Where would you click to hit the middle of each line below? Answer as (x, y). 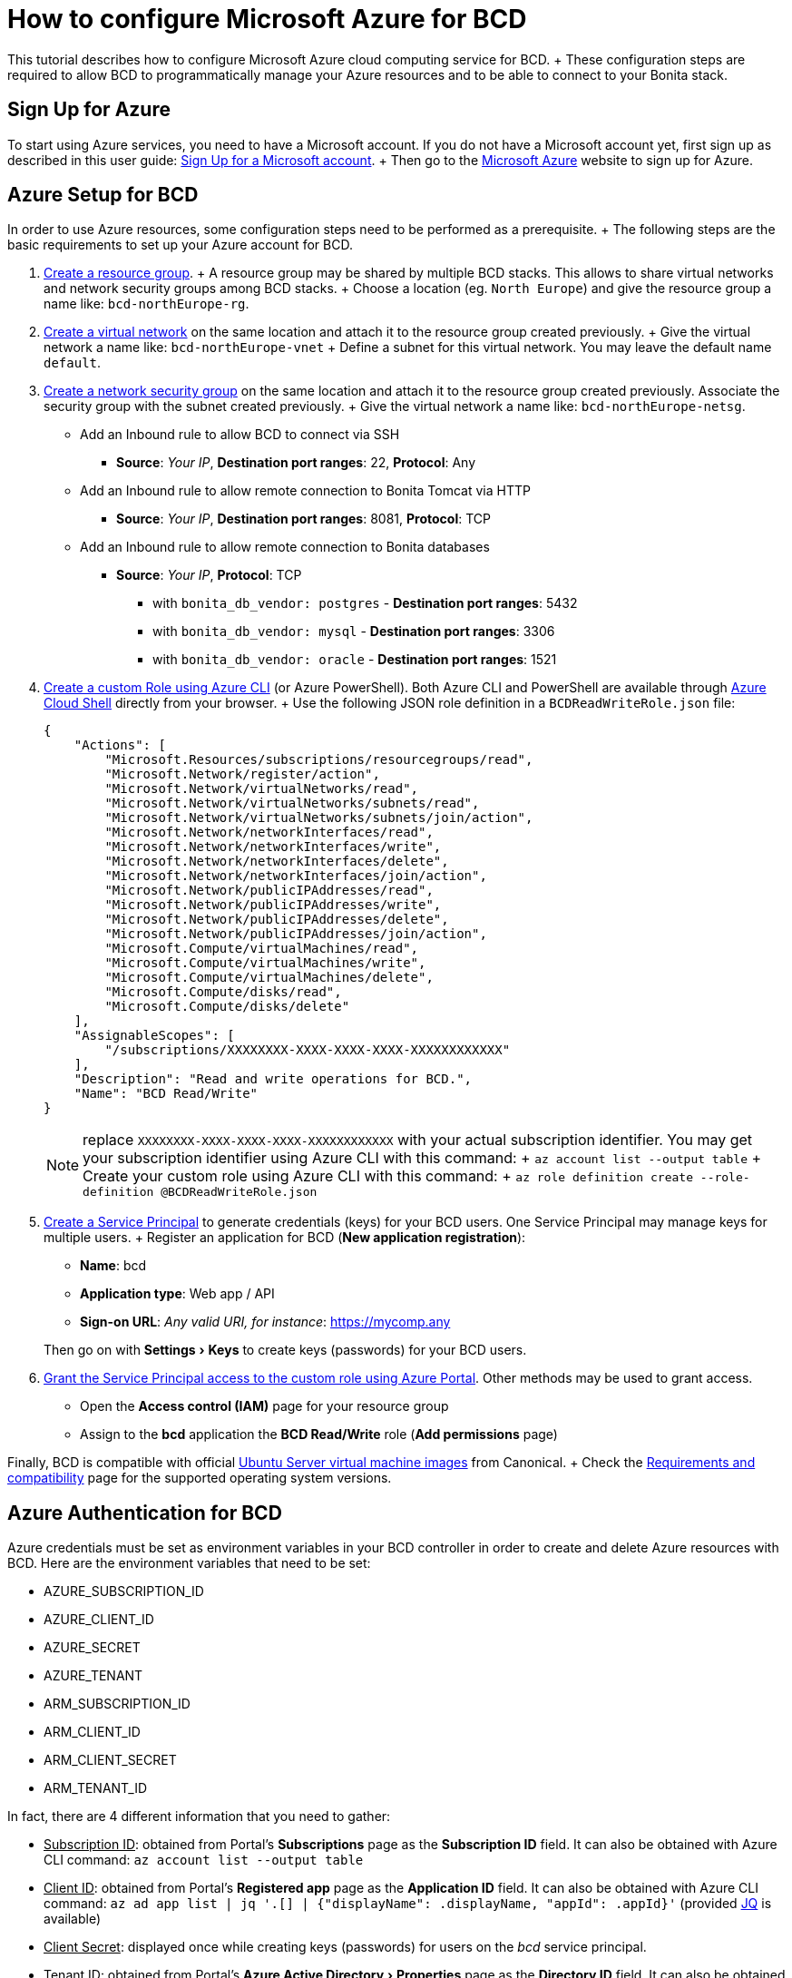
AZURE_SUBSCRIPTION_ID (124, 1591)
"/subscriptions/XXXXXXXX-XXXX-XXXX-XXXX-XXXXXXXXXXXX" (308, 1050)
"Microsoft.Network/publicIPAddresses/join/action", (296, 934)
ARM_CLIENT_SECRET (110, 1760)
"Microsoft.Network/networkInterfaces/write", (273, 847)
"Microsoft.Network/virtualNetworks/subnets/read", (292, 803)
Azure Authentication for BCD (145, 1513)
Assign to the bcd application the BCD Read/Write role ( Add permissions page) (319, 1435)
